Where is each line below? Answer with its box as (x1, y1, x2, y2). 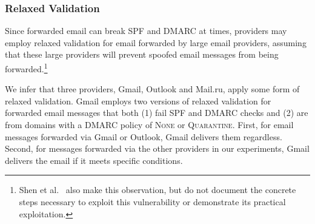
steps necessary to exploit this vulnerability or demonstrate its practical (19, 195, 286, 208)
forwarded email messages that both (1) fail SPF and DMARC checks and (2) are (5, 106, 308, 119)
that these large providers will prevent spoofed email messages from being (5, 48, 279, 61)
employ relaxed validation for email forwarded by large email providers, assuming (5, 36, 307, 49)
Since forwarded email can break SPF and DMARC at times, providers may (5, 24, 287, 37)
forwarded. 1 (5, 61, 48, 75)
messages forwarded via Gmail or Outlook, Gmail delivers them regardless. (5, 130, 282, 143)
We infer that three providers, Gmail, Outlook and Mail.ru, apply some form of (5, 83, 300, 95)
